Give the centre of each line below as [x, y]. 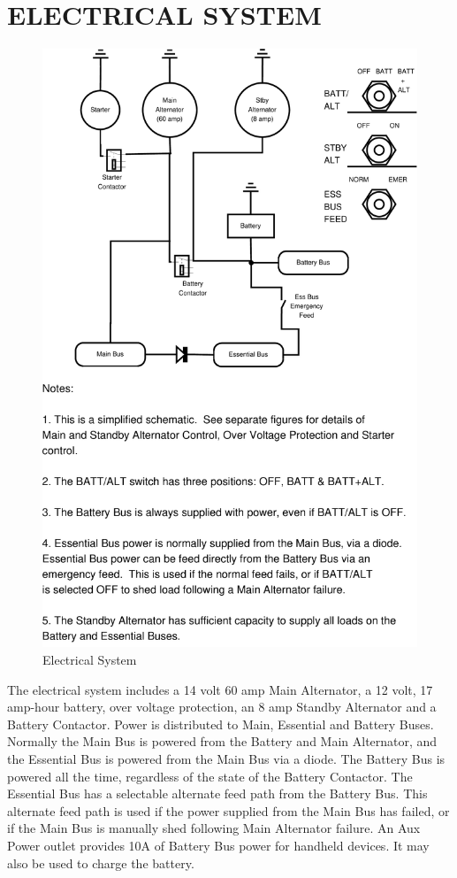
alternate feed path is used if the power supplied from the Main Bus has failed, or [228, 810]
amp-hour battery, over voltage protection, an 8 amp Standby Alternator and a [222, 707]
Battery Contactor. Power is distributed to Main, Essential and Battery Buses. [221, 724]
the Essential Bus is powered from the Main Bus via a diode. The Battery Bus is [226, 758]
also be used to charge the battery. [101, 863]
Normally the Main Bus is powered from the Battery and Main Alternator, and [222, 741]
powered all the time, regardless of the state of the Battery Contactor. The [210, 776]
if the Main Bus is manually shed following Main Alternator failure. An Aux [214, 828]
